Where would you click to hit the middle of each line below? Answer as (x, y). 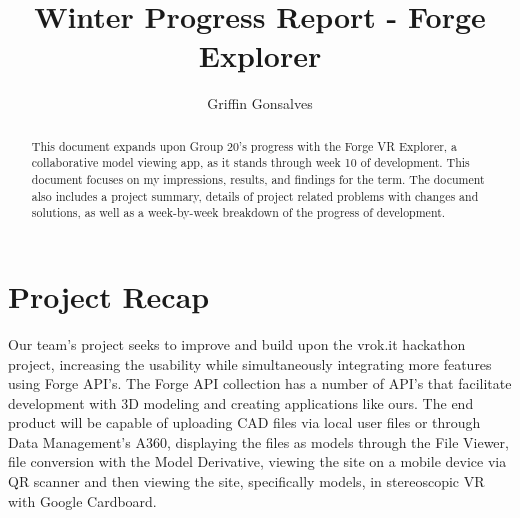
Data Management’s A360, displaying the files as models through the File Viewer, (258, 441)
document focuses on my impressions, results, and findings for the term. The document (258, 179)
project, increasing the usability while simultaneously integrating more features (250, 363)
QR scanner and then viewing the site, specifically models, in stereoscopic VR (246, 481)
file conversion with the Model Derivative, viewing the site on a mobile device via (257, 461)
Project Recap (109, 295)
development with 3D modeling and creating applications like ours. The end (241, 402)
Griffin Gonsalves (260, 103)
